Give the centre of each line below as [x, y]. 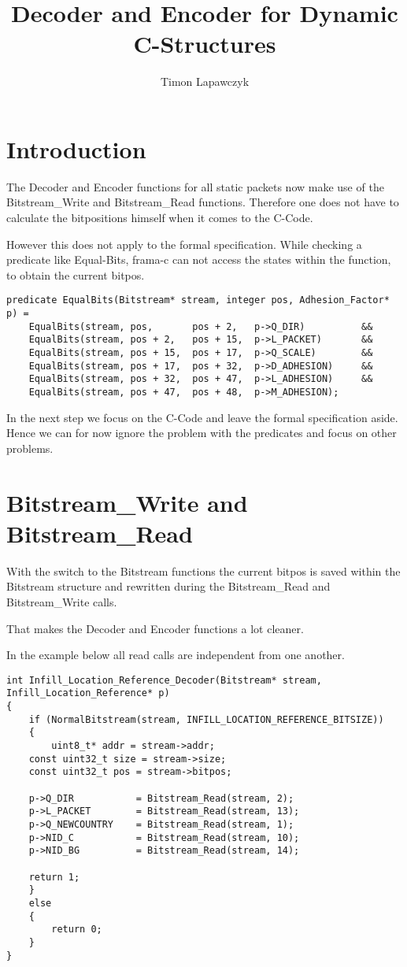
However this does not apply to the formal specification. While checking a [184, 244]
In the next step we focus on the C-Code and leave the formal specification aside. [202, 417]
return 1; [54, 877]
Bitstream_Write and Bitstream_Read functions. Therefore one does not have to [203, 202]
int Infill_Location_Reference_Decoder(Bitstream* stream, [164, 680]
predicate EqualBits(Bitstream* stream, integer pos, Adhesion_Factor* [198, 300]
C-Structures [205, 44]
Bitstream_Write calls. [62, 601]
